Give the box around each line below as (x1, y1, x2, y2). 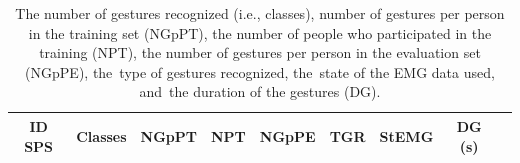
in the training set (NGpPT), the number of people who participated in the (28, 22, 492, 43)
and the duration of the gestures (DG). (139, 81, 381, 102)
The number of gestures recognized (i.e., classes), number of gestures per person (15, 3, 505, 23)
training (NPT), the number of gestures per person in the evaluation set (39, 42, 481, 63)
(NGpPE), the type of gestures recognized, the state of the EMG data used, (25, 61, 495, 82)
